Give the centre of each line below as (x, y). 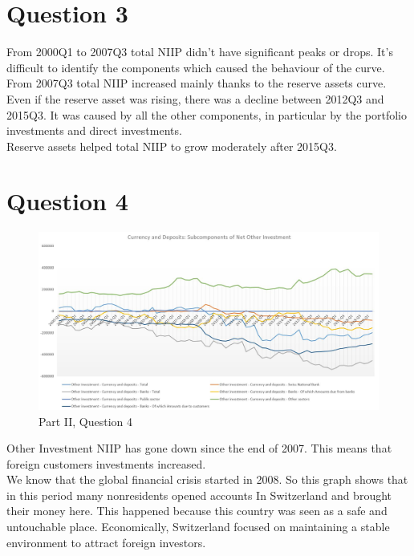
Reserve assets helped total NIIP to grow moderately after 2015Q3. (172, 146)
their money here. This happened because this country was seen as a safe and (197, 511)
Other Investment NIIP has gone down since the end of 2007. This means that (199, 448)
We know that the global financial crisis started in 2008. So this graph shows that (207, 479)
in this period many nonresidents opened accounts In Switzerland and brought (199, 495)
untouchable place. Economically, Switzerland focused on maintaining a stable (198, 527)
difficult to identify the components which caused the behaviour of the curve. (196, 67)
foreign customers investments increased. (106, 463)
